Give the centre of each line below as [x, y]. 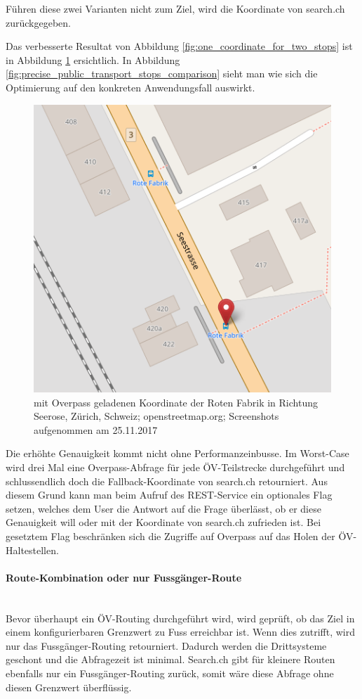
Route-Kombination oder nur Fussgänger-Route [124, 577]
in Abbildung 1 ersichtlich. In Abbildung [93, 59]
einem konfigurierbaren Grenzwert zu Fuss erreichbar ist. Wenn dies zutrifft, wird [181, 632]
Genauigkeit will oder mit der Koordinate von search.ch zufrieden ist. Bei [163, 522]
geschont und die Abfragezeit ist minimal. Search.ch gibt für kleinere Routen [170, 659]
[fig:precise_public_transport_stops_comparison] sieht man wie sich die [162, 73]
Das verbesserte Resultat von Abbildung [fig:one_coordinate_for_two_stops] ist [179, 46]
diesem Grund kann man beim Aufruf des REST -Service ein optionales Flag [169, 495]
